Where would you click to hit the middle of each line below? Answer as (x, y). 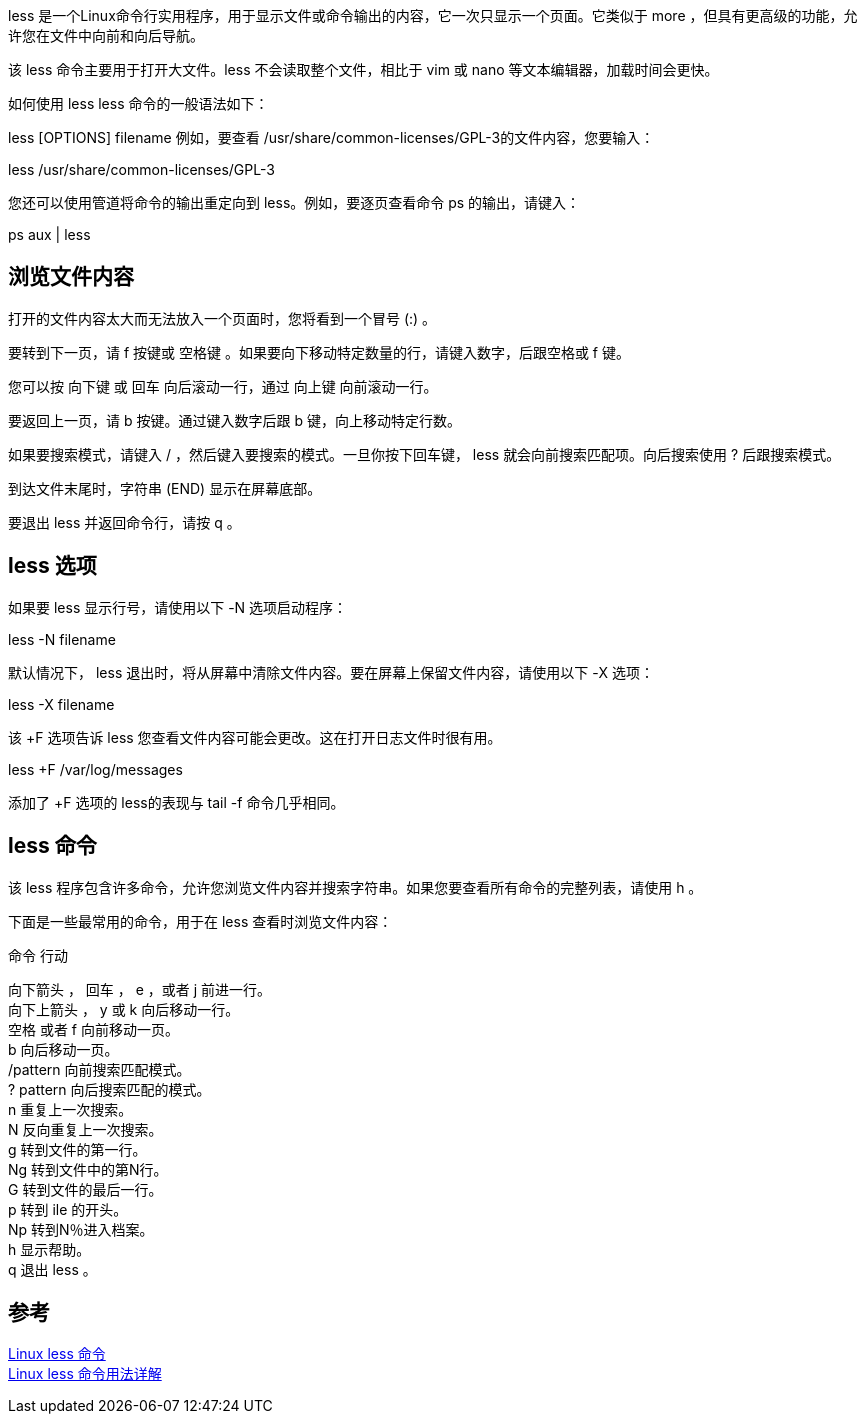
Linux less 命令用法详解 (85, 1374)
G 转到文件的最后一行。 (85, 1189)
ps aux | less (49, 234)
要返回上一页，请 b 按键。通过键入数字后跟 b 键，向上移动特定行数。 (234, 420)
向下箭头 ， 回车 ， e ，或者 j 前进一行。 (140, 989)
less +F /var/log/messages (95, 769)
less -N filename (62, 639)
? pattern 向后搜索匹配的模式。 (109, 1089)
